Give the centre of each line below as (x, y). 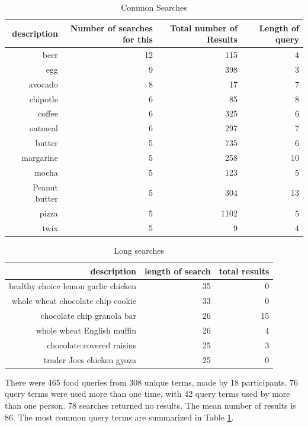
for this (137, 39)
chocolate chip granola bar (89, 316)
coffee (48, 113)
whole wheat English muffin (86, 330)
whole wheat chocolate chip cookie (74, 301)
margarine (40, 157)
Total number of (203, 28)
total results (244, 271)
